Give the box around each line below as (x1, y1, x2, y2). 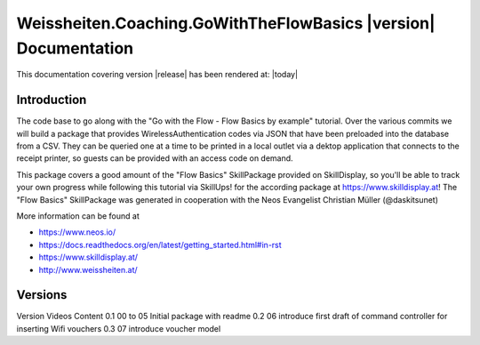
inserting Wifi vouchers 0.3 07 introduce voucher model (16, 323, 221, 333)
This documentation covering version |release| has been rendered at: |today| (16, 69, 298, 80)
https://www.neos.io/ (38, 227, 116, 237)
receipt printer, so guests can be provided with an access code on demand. (16, 153, 293, 164)
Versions (16, 287, 68, 302)
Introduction (16, 92, 87, 108)
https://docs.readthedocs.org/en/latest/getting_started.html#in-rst (38, 239, 282, 250)
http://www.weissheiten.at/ (38, 264, 138, 275)
